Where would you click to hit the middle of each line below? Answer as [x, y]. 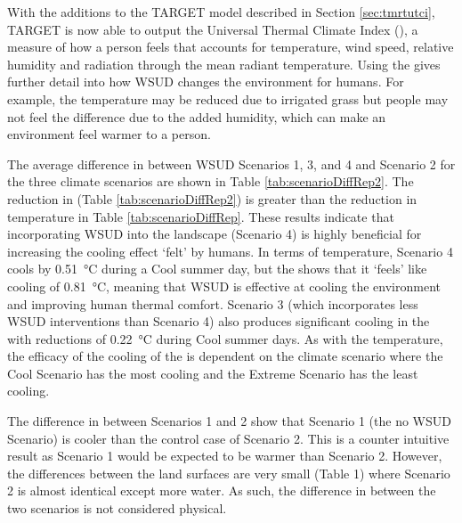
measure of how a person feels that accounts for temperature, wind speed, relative [231, 47]
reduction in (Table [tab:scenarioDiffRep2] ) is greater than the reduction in [212, 198]
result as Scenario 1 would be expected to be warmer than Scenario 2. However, [225, 456]
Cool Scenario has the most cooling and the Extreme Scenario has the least [213, 373]
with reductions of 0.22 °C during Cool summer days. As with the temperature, [225, 338]
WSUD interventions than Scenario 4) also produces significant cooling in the [219, 321]
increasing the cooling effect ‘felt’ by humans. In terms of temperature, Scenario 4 [230, 251]
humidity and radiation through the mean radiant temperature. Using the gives [224, 64]
